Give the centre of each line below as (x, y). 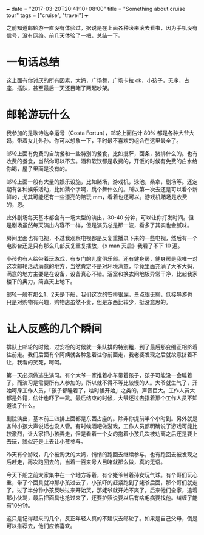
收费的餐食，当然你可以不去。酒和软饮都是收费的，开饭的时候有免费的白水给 (102, 161)
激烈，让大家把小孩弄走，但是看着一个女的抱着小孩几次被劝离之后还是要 (102, 434)
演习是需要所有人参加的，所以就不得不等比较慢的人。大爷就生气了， (107, 383)
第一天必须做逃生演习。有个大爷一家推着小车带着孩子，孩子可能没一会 (94, 375)
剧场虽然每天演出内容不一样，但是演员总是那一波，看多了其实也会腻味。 (102, 225)
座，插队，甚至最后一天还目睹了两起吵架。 (59, 88)
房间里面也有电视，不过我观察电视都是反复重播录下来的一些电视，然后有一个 (102, 238)
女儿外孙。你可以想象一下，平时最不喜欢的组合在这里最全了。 (104, 140)
